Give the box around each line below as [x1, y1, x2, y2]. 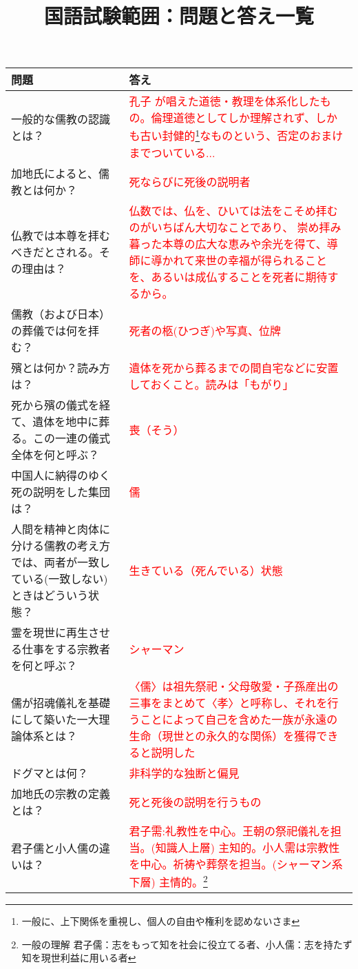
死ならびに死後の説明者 [129, 173, 251, 190]
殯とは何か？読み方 [11, 359, 111, 376]
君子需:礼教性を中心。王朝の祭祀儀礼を [129, 822, 330, 839]
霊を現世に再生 [11, 624, 89, 640]
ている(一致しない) [11, 570, 108, 586]
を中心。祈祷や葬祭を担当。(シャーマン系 [129, 855, 343, 872]
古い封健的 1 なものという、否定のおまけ [140, 125, 344, 144]
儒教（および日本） [11, 305, 111, 322]
